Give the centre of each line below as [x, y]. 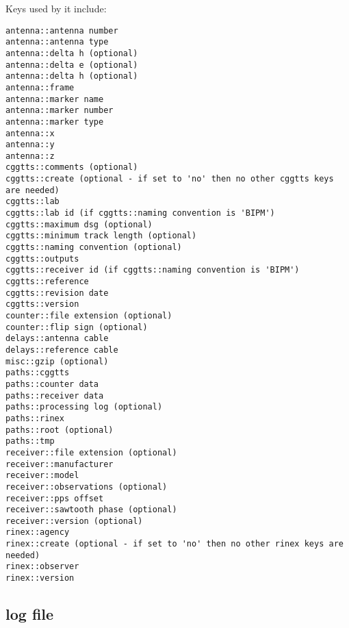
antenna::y [30, 145]
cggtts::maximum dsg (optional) [79, 224]
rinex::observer [42, 567]
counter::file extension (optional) [89, 316]
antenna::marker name [55, 99]
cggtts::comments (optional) [72, 167]
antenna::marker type [55, 122]
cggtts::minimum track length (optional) [101, 236]
